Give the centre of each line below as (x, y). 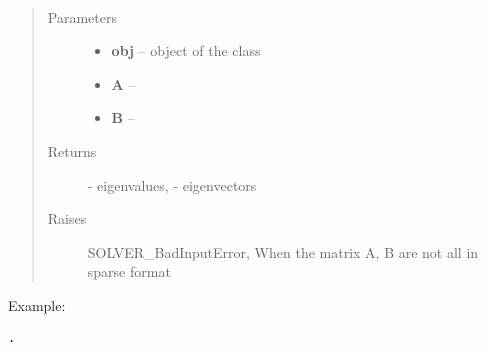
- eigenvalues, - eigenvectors (172, 184)
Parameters (82, 16)
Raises (67, 218)
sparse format (129, 271)
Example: (37, 304)
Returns (72, 150)
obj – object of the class (186, 50)
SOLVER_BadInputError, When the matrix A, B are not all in (283, 251)
